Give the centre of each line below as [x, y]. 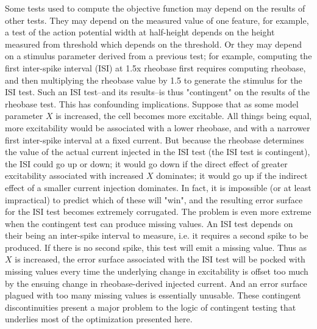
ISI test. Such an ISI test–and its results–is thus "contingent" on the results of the [158, 92]
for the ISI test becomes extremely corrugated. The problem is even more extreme [158, 211]
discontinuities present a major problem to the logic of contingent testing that [151, 307]
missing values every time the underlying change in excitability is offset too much [157, 271]
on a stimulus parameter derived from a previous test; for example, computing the [158, 56]
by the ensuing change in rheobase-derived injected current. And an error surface [156, 283]
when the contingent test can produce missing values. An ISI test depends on [149, 223]
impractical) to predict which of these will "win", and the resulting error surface [154, 199]
